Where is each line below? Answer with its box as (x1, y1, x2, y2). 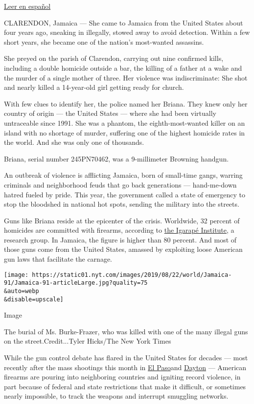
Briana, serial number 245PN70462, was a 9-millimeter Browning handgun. (4, 153, 229, 163)
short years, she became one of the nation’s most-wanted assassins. (4, 36, 204, 47)
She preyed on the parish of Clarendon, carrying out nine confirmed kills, (4, 53, 224, 63)
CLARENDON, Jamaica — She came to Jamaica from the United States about (4, 17, 243, 27)
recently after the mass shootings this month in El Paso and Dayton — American (4, 362, 247, 372)
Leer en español (4, 1, 51, 11)
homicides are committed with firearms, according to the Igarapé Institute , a (4, 225, 234, 235)
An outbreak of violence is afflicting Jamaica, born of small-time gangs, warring (4, 170, 243, 180)
